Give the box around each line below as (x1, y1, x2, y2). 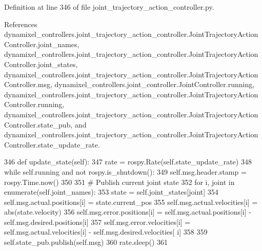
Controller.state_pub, (4, 119, 73, 130)
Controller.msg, (4, 79, 52, 90)
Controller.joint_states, (4, 58, 78, 69)
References (4, 18, 37, 29)
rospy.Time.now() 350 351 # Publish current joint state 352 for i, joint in (4, 176, 235, 187)
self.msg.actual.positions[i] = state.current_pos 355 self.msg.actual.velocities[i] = (4, 196, 258, 207)
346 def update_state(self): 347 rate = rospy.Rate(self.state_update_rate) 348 (4, 156, 252, 167)
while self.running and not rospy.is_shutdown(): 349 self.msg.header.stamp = (4, 166, 247, 177)
